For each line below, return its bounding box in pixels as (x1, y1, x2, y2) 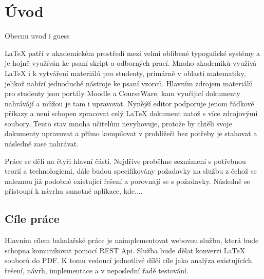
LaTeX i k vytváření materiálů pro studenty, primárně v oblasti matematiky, (5, 67, 246, 78)
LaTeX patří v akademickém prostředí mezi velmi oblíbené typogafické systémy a (5, 47, 260, 58)
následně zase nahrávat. (5, 138, 79, 149)
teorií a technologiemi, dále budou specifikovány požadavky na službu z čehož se (5, 165, 257, 176)
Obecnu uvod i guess (5, 30, 70, 41)
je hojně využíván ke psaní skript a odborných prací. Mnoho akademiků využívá (5, 58, 257, 68)
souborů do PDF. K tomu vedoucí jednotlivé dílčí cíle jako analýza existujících (5, 255, 252, 266)
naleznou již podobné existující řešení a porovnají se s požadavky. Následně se (5, 175, 250, 186)
